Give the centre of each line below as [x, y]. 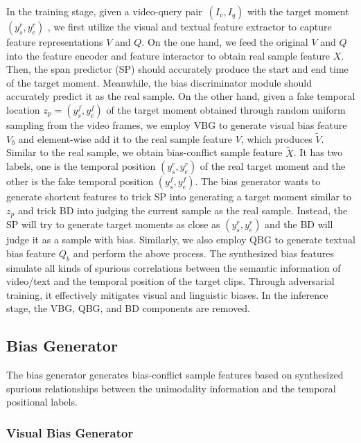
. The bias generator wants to [258, 181]
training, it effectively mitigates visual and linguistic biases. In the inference [167, 294]
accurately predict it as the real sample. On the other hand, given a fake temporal [181, 96]
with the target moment [298, 11]
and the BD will [299, 224]
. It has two [318, 152]
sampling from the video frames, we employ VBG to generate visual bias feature [177, 124]
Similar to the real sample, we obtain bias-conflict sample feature [144, 152]
